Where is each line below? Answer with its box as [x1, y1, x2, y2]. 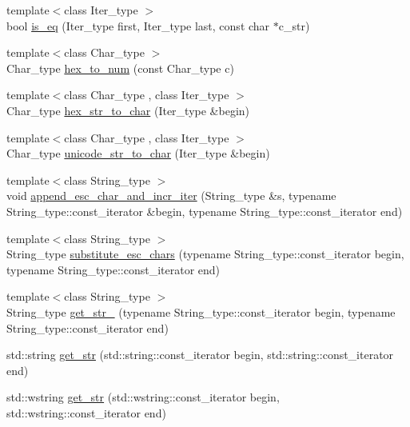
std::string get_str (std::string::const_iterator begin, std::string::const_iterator [6, 346, 394, 363]
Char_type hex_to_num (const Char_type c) [6, 59, 234, 76]
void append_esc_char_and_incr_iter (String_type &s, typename [6, 187, 336, 204]
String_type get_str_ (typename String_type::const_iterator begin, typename [6, 303, 396, 320]
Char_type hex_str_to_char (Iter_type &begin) [6, 102, 249, 118]
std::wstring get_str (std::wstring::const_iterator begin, [6, 389, 280, 405]
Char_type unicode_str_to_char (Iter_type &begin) [6, 145, 270, 162]
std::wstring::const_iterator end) [6, 404, 166, 421]
